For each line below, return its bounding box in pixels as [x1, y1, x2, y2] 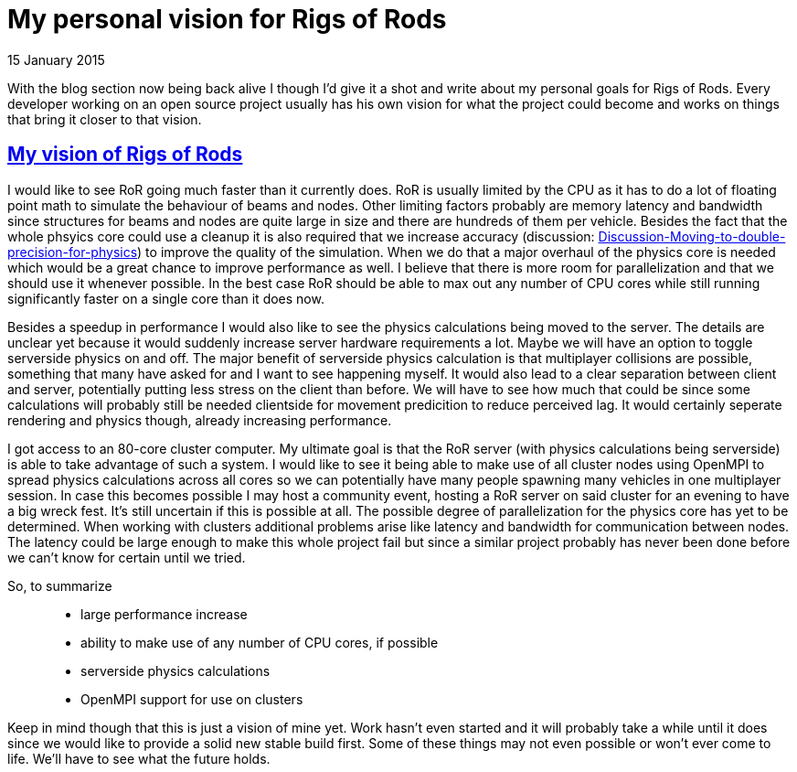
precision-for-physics [7, 243, 138, 260]
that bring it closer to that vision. [7, 111, 202, 127]
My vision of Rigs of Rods [7, 143, 243, 166]
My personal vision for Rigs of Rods [7, 4, 447, 35]
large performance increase [80, 606, 248, 622]
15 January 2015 [7, 51, 105, 68]
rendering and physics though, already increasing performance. [7, 412, 392, 428]
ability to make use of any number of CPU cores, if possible [80, 634, 439, 650]
